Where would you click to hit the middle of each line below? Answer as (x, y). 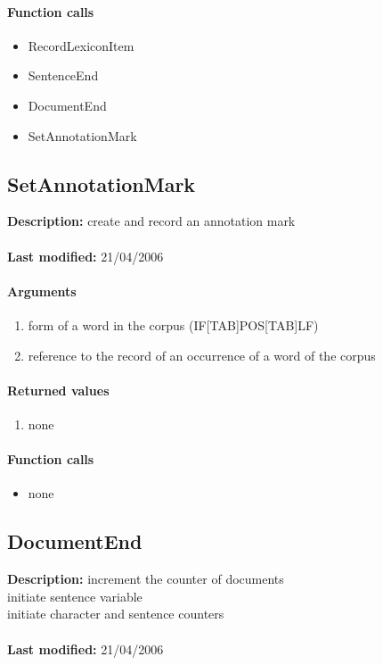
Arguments (42, 291)
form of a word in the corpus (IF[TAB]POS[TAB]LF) (173, 324)
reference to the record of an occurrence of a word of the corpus (202, 355)
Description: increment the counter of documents (146, 579)
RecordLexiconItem (81, 45)
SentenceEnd (63, 75)
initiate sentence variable (75, 596)
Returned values (58, 390)
